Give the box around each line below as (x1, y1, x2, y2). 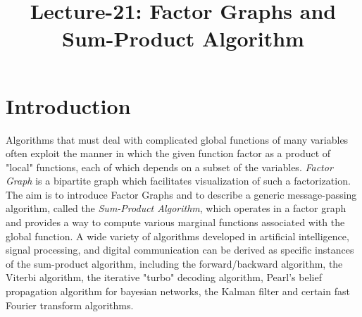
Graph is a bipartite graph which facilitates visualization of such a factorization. (6, 173, 351, 188)
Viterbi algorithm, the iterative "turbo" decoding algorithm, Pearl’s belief (6, 270, 322, 285)
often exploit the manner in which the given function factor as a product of (6, 146, 331, 161)
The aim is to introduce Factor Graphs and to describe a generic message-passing (6, 187, 357, 201)
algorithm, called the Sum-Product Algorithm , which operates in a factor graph (6, 201, 347, 216)
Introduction (6, 91, 131, 120)
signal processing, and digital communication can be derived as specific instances (6, 242, 354, 257)
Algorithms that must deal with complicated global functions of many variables (6, 132, 349, 147)
